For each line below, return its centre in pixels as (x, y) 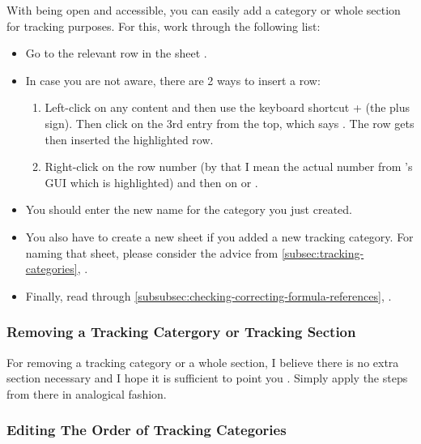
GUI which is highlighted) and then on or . (151, 182)
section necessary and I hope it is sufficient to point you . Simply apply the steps (207, 378)
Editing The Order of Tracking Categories (147, 430)
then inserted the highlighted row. (129, 139)
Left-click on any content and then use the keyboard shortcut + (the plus (228, 107)
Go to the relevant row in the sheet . (116, 53)
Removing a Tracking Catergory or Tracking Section (181, 332)
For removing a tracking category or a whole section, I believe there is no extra (203, 362)
